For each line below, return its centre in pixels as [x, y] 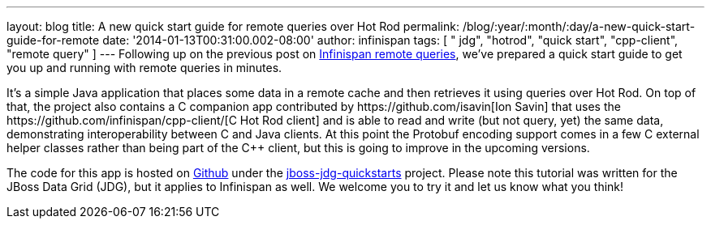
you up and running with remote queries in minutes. [144, 68]
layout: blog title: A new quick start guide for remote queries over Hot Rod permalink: [233, 26]
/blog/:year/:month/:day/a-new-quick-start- [579, 26]
